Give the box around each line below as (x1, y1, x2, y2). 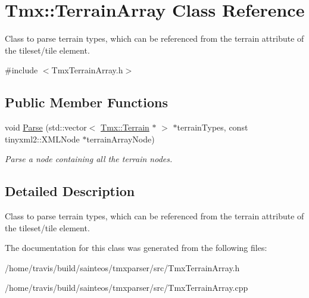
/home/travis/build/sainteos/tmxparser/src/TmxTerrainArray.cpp (5, 281, 248, 294)
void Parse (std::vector (5, 121, 87, 134)
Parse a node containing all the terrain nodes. (5, 153, 173, 165)
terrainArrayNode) (86, 132, 155, 145)
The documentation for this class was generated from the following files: (5, 241, 267, 254)
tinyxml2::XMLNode (5, 132, 80, 145)
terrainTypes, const (177, 121, 248, 134)
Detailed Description (5, 182, 135, 200)
